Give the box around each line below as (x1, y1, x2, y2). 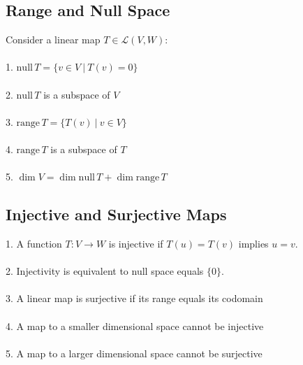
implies (238, 236, 269, 250)
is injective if (108, 236, 163, 250)
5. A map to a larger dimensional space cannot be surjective (6, 345, 263, 360)
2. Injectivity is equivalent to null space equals (6, 264, 204, 278)
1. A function (6, 236, 62, 250)
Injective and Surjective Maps (6, 203, 227, 225)
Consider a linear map (6, 32, 101, 47)
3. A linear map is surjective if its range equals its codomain (6, 291, 263, 306)
